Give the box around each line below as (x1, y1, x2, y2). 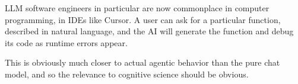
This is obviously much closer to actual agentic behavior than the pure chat (5, 56, 280, 69)
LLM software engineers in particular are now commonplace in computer (5, 2, 270, 14)
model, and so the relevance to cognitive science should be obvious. (5, 67, 249, 80)
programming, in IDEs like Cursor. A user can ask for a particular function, (5, 13, 281, 25)
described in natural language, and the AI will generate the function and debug (5, 25, 294, 37)
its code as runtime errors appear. (5, 36, 128, 49)
